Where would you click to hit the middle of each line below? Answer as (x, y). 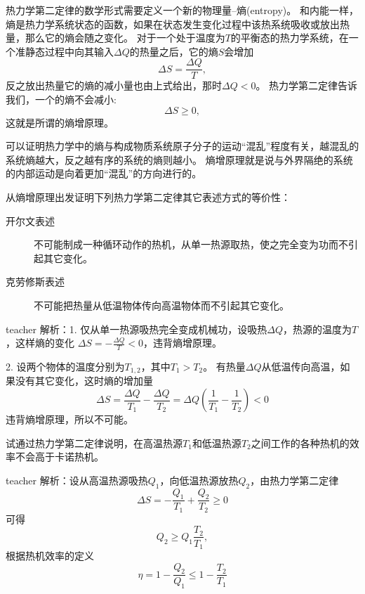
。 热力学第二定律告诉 (307, 85)
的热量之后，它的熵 (174, 51)
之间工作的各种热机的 (300, 443)
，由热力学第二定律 (294, 480)
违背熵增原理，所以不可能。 (69, 419)
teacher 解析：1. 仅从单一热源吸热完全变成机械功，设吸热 (137, 329)
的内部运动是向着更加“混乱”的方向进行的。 (104, 173)
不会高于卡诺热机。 (59, 457)
